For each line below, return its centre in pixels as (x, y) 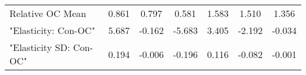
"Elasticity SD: (40, 47)
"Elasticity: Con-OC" (52, 30)
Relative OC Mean (48, 13)
